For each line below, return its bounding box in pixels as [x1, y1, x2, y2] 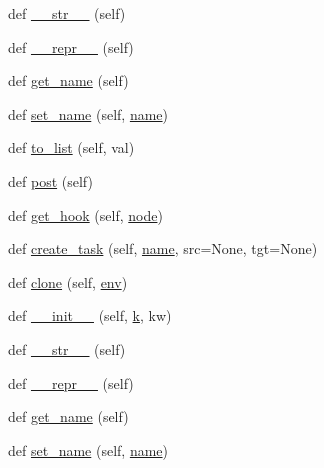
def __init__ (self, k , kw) [8, 305, 172, 326]
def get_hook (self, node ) [8, 204, 163, 225]
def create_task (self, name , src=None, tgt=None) [8, 238, 318, 259]
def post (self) [8, 170, 93, 191]
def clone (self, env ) [8, 271, 128, 292]
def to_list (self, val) [8, 137, 135, 158]
